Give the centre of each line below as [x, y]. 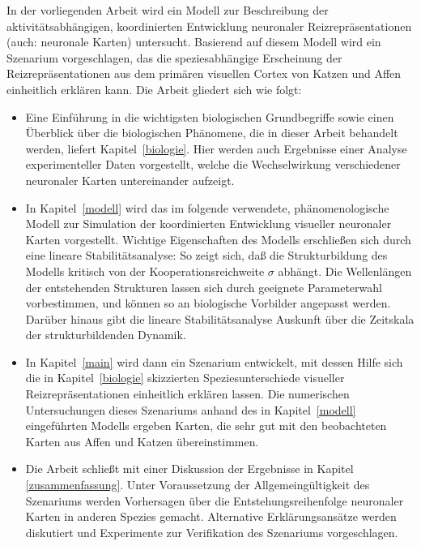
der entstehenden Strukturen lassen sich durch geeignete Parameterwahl [204, 287]
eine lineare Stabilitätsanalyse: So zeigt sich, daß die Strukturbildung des [206, 255]
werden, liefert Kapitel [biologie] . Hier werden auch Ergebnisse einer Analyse [216, 148]
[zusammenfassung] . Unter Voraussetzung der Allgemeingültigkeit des [198, 485]
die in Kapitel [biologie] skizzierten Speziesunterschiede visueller [185, 378]
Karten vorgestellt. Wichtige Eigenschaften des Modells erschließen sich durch [218, 239]
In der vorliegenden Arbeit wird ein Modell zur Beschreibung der [168, 10]
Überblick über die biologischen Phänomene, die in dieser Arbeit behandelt [212, 133]
